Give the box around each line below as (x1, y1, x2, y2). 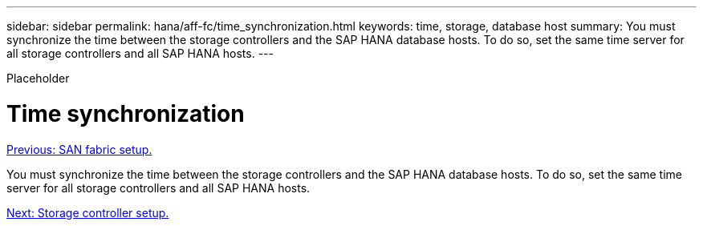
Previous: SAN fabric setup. (6, 142, 152, 156)
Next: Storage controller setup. (6, 205, 169, 220)
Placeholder (6, 71, 70, 85)
